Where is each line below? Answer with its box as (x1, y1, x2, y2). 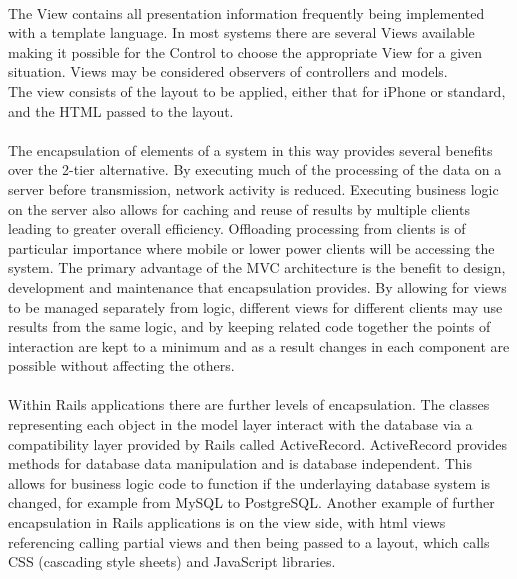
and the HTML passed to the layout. (8, 100, 234, 121)
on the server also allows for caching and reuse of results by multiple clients (8, 198, 470, 219)
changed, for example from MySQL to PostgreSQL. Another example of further (8, 492, 495, 513)
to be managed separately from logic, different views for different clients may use (8, 296, 503, 317)
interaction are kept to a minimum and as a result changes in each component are (8, 335, 510, 356)
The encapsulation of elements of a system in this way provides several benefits (8, 139, 493, 160)
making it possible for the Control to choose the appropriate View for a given (8, 41, 483, 62)
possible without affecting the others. (8, 355, 235, 376)
